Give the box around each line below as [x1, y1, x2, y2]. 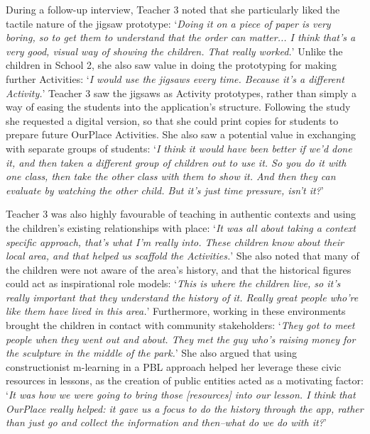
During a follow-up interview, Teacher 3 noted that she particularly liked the [6, 2, 340, 16]
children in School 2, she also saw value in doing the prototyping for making [6, 57, 337, 72]
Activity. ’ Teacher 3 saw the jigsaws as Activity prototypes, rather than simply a [6, 85, 357, 100]
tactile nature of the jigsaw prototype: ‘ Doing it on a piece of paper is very [6, 16, 331, 30]
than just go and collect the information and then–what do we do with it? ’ [6, 415, 327, 430]
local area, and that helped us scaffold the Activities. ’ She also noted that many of [6, 248, 359, 263]
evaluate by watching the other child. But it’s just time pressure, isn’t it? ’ [6, 182, 324, 197]
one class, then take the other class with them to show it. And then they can [6, 169, 336, 184]
